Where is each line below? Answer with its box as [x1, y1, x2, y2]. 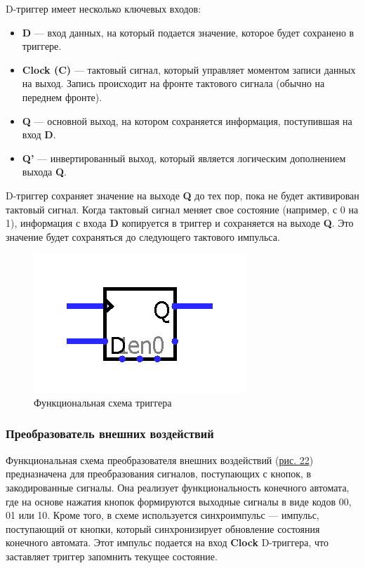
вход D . [22, 127, 56, 142]
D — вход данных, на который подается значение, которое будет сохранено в [22, 25, 354, 39]
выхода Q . [22, 164, 67, 179]
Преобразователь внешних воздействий [6, 425, 214, 442]
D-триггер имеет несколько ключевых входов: [6, 1, 201, 15]
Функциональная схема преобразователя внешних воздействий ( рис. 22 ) [6, 452, 314, 467]
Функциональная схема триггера [34, 395, 172, 409]
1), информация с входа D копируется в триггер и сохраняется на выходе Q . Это [6, 216, 354, 230]
